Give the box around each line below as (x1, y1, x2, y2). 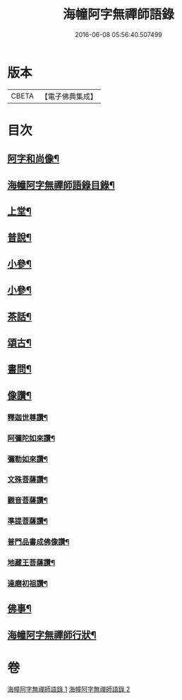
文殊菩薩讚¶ (7, 475, 48, 485)
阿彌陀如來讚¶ (7, 433, 55, 443)
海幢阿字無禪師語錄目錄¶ (7, 179, 115, 191)
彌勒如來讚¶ (7, 454, 48, 464)
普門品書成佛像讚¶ (7, 537, 70, 547)
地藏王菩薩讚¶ (7, 558, 55, 568)
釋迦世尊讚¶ (7, 412, 48, 422)
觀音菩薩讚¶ (7, 495, 48, 505)
